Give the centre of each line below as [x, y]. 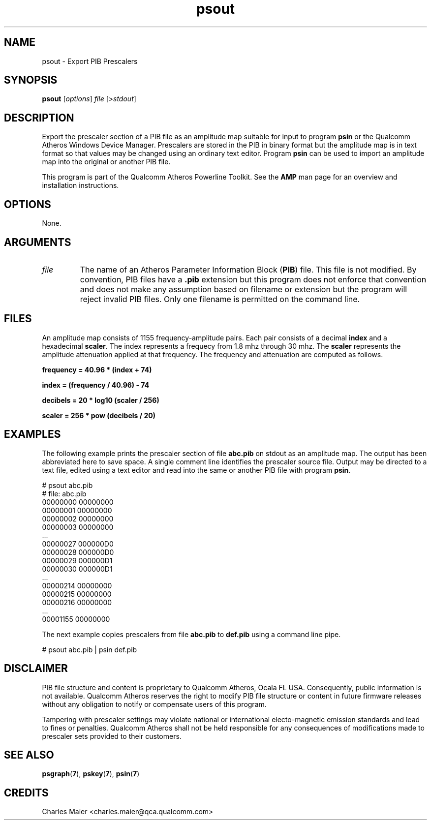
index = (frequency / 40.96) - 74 [96, 385]
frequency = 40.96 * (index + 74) [97, 369]
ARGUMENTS [38, 242]
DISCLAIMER [36, 669]
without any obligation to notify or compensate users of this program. [154, 704]
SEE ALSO [29, 755]
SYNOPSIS [31, 80]
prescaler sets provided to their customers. [112, 736]
